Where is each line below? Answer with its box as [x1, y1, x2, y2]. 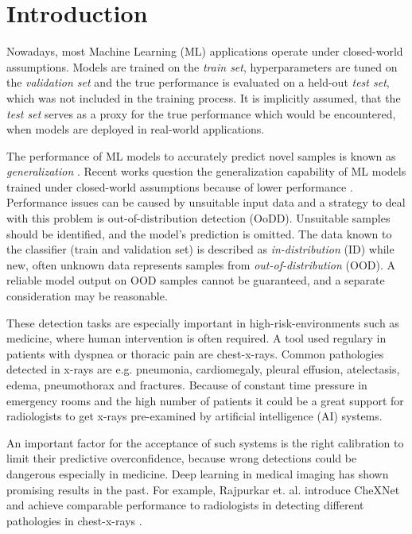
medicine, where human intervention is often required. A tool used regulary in [6, 330, 387, 346]
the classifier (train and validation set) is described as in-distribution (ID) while [6, 241, 395, 257]
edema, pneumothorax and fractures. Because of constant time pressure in [6, 377, 367, 393]
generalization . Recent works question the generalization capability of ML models [6, 163, 406, 180]
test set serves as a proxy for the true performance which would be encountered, [6, 105, 396, 122]
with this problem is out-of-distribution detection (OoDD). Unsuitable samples [6, 210, 391, 226]
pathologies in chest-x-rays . [6, 512, 142, 528]
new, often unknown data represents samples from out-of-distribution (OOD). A [6, 256, 395, 273]
